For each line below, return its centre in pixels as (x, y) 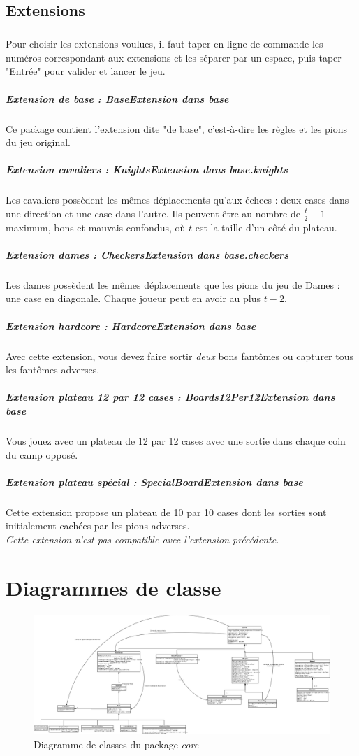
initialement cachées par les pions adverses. (98, 526)
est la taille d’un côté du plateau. (266, 227)
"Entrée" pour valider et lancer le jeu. (86, 71)
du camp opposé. (42, 454)
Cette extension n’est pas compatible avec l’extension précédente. (142, 539)
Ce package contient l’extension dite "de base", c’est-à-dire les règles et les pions (176, 128)
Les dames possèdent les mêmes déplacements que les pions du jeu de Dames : (173, 284)
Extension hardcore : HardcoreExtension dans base (131, 326)
